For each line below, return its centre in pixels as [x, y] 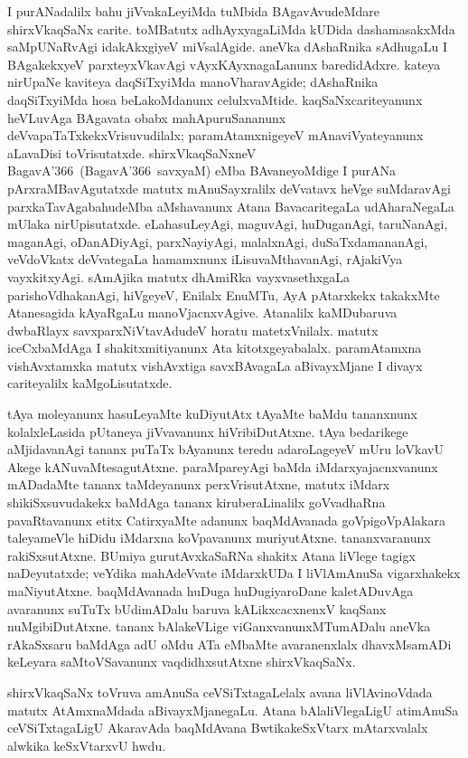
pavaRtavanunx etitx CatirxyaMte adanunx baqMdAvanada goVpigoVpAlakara [226, 520]
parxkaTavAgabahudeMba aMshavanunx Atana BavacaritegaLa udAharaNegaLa [231, 206]
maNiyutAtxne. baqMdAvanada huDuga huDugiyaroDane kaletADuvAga [211, 591]
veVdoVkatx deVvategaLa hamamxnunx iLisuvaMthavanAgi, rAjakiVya [205, 259]
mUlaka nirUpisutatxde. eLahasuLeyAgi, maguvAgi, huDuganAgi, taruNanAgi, [228, 224]
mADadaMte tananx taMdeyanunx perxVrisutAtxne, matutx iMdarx [199, 484]
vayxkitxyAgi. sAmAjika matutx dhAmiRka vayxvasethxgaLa [178, 276]
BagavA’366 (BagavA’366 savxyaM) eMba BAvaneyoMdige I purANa [202, 171]
